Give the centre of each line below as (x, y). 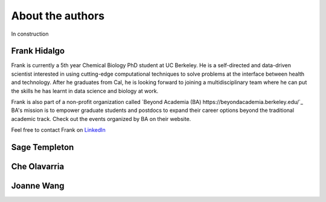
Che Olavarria (38, 167)
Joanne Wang (38, 186)
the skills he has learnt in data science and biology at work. (85, 91)
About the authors (58, 16)
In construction (30, 34)
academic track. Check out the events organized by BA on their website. (101, 119)
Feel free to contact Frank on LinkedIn (58, 130)
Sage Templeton (43, 147)
